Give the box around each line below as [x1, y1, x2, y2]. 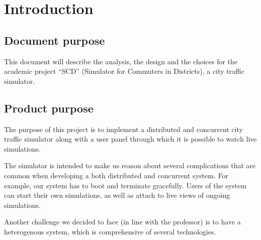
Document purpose [4, 32, 105, 48]
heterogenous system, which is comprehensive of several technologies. [4, 226, 216, 236]
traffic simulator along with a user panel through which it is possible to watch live [4, 134, 257, 144]
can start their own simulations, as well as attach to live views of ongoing [4, 190, 230, 200]
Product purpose [4, 100, 94, 115]
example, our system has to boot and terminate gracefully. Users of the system [4, 180, 247, 190]
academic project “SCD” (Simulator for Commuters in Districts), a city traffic [4, 66, 244, 76]
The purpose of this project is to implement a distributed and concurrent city [4, 124, 243, 134]
